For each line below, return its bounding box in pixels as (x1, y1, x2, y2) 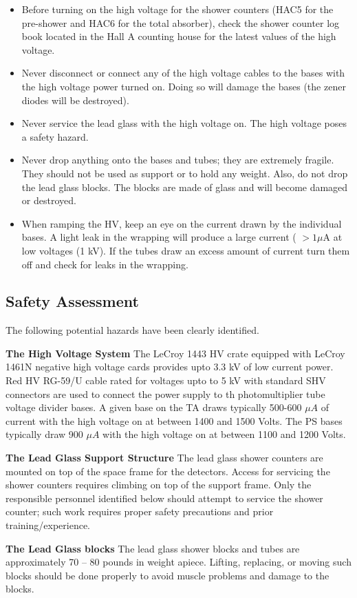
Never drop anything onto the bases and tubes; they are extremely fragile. (21, 152, 334, 167)
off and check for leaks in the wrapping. (21, 257, 188, 271)
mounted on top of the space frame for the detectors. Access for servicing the (6, 464, 330, 478)
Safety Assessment (6, 290, 139, 312)
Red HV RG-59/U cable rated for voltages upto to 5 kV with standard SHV (6, 373, 326, 388)
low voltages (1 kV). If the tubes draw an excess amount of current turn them (21, 243, 350, 257)
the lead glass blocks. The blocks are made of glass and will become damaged (21, 179, 348, 194)
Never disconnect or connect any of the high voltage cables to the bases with (21, 66, 345, 80)
